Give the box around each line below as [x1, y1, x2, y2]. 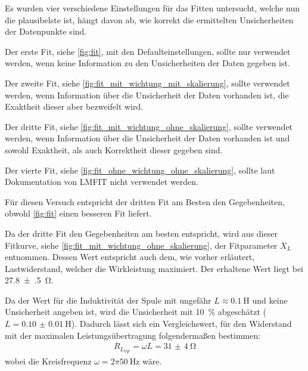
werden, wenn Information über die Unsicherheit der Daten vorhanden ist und [5, 132, 290, 144]
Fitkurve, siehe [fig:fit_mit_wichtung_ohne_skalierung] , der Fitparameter [5, 239, 278, 251]
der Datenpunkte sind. [5, 25, 87, 38]
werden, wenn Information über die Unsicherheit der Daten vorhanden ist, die [5, 88, 289, 101]
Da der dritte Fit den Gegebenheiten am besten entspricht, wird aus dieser [5, 227, 278, 239]
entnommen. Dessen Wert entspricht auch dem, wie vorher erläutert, [5, 251, 255, 263]
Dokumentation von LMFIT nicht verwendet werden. [5, 175, 198, 188]
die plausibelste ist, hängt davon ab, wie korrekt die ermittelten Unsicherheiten [5, 13, 294, 26]
